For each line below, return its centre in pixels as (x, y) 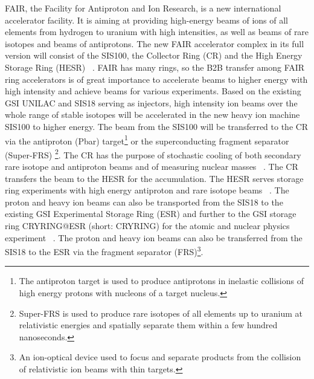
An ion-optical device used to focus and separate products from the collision (160, 357)
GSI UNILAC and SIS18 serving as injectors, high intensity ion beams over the (151, 102)
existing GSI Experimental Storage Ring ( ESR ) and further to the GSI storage (151, 214)
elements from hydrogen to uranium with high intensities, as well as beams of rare (157, 32)
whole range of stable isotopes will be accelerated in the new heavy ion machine (152, 115)
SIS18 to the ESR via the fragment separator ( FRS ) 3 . (104, 251)
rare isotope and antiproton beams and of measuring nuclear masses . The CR (152, 167)
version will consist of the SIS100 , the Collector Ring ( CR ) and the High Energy (154, 55)
